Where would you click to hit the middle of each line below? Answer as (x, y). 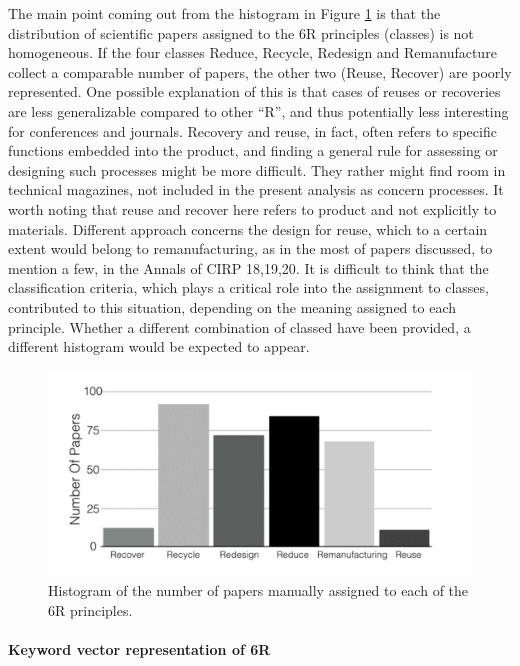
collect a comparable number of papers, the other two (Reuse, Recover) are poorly (260, 71)
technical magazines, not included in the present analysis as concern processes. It (256, 189)
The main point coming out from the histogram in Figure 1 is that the (224, 13)
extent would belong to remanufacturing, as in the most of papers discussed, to (250, 248)
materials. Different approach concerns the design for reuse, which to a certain (248, 228)
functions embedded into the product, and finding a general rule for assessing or (253, 150)
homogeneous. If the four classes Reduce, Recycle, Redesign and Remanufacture (252, 52)
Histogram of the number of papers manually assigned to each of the (258, 590)
